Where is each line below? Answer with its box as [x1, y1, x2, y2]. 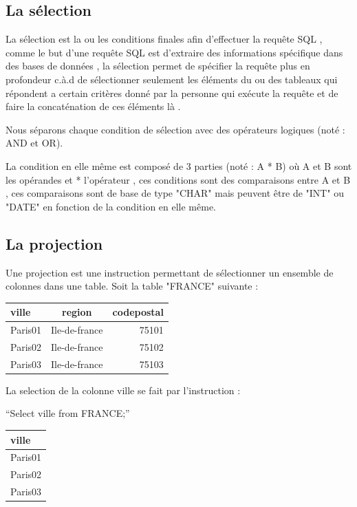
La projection [6, 233, 103, 254]
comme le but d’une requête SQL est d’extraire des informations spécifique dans [6, 45, 343, 59]
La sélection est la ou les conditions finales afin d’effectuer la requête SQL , [6, 32, 323, 46]
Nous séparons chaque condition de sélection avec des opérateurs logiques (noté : [6, 122, 345, 136]
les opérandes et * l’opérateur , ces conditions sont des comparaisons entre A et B [6, 172, 351, 186]
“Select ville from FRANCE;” [6, 406, 130, 420]
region [62, 305, 92, 319]
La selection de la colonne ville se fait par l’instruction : [6, 382, 241, 397]
